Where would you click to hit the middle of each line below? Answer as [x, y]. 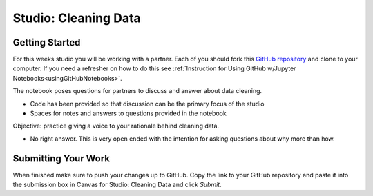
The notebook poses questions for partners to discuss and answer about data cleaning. [137, 91]
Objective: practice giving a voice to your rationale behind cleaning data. [116, 126]
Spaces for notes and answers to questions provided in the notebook [128, 113]
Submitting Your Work [61, 158]
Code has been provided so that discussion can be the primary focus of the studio [147, 104]
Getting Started [47, 42]
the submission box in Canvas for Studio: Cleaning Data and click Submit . [117, 185]
